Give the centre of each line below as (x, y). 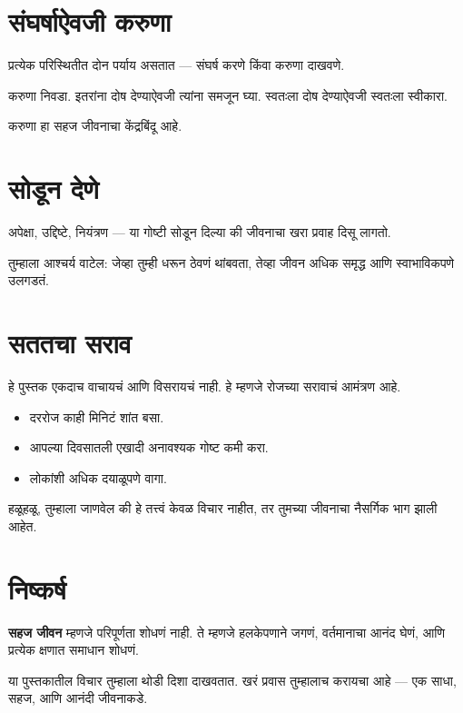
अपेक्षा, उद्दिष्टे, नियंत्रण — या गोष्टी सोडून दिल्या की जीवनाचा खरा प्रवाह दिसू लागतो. (200, 232)
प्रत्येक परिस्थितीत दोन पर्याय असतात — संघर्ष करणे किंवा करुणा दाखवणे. (177, 65)
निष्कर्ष (37, 588)
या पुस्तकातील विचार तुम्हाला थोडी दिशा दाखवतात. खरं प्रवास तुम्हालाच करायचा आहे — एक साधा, (232, 680)
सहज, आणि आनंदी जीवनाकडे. (78, 698)
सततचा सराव (70, 342)
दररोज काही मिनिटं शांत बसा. (97, 416)
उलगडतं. (29, 280)
